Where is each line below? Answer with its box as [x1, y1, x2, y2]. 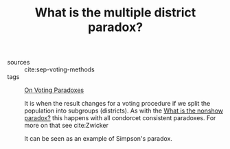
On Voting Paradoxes [24, 86, 84, 94]
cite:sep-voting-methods [24, 65, 95, 73]
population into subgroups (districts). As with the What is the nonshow [24, 106, 224, 115]
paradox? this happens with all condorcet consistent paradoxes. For [24, 114, 216, 122]
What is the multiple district [34, 5, 196, 21]
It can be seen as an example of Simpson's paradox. [24, 135, 173, 143]
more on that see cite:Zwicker [24, 122, 108, 130]
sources [7, 58, 30, 67]
